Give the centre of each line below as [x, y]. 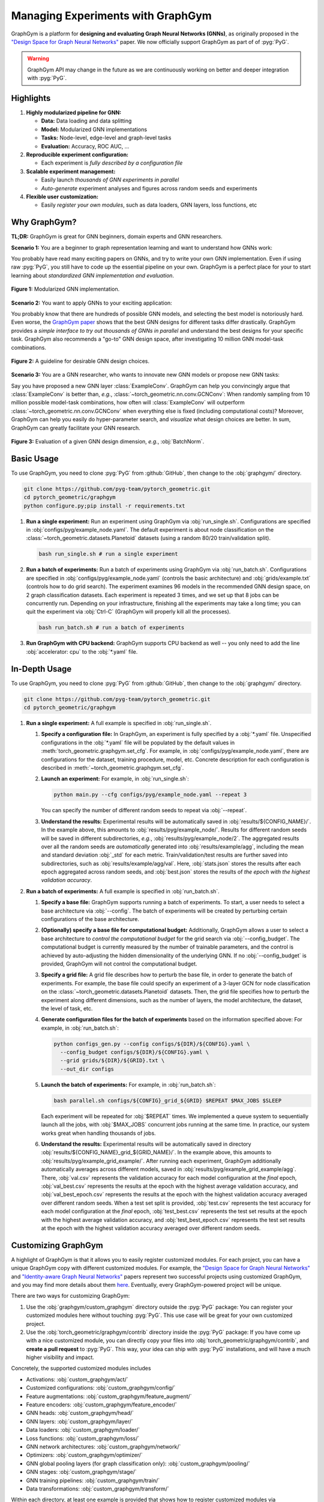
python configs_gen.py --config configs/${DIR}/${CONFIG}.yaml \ [152, 1044]
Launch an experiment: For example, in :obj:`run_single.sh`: [115, 779]
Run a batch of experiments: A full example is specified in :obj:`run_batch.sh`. [123, 891]
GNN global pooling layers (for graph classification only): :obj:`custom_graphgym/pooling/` [138, 1464]
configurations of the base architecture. [90, 919]
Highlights [31, 98]
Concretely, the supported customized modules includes [81, 1368]
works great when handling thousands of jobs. [98, 1133]
